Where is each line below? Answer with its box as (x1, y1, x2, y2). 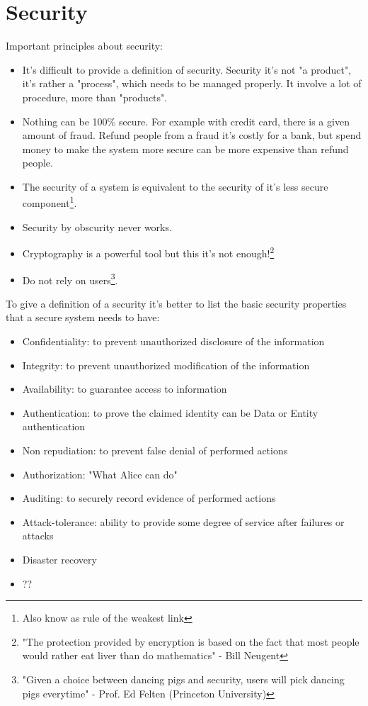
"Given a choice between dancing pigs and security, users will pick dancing (22, 671, 345, 686)
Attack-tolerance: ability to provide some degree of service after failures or (22, 514, 345, 529)
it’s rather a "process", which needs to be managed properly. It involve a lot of (22, 76, 362, 91)
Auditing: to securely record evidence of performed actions (22, 491, 276, 505)
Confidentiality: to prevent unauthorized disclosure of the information (22, 334, 325, 348)
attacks (22, 528, 54, 543)
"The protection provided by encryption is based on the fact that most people (22, 634, 360, 649)
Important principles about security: (6, 38, 163, 53)
